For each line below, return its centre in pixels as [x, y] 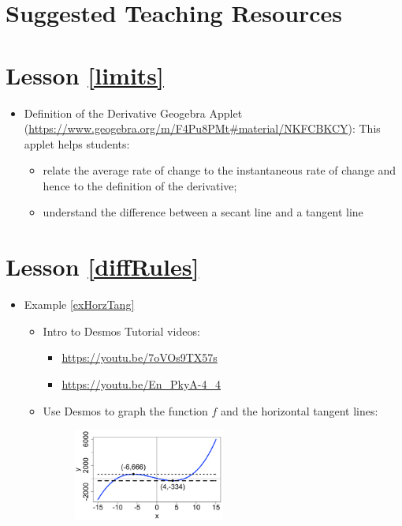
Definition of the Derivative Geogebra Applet [133, 113]
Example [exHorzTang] [79, 304]
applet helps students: [77, 143]
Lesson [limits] [85, 75]
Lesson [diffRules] [102, 267]
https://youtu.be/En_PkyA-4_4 [141, 383]
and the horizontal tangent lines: [300, 410]
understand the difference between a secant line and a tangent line [203, 212]
